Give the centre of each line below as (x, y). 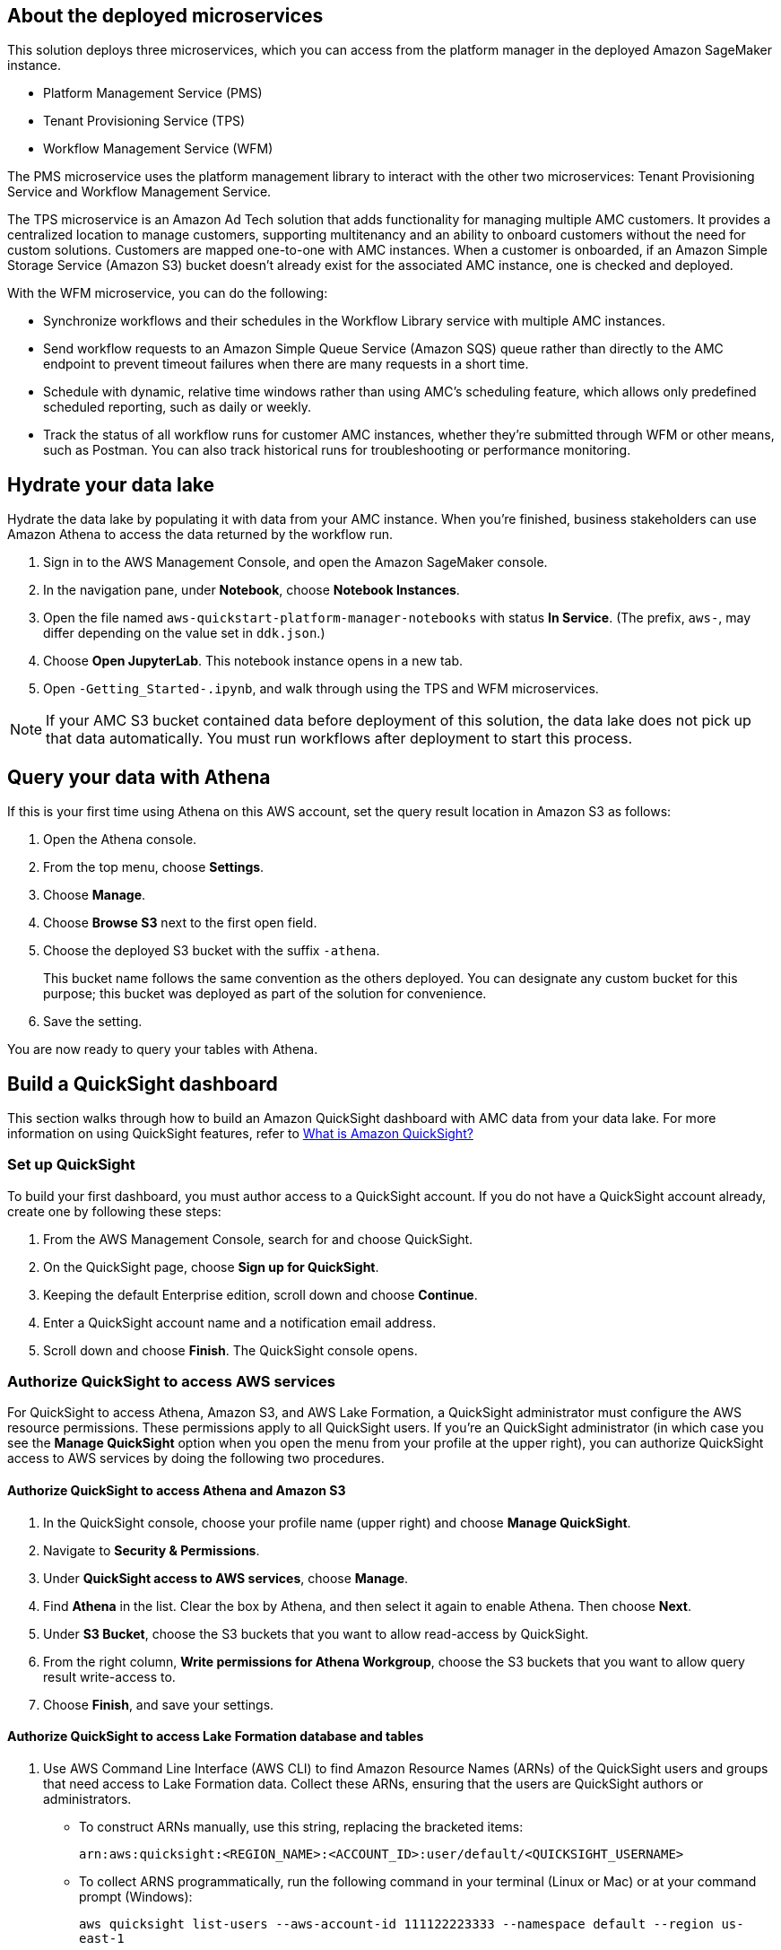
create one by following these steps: (114, 1211)
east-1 (102, 1938)
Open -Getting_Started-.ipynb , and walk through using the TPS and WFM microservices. (321, 689)
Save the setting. (93, 1022)
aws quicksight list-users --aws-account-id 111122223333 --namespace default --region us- (412, 1924)
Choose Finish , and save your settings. (159, 1704)
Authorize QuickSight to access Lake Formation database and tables (216, 1737)
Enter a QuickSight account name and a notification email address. (240, 1322)
